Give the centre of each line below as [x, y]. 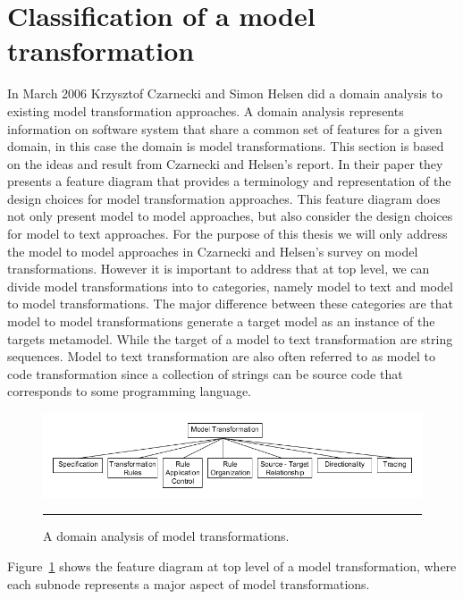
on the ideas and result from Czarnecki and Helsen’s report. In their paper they [225, 163]
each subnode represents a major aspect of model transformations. [189, 583]
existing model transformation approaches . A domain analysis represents [206, 110]
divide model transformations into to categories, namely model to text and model [230, 286]
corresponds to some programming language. [129, 391]
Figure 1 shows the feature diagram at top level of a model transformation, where [232, 566]
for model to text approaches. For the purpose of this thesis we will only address [227, 234]
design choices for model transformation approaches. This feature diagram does [224, 198]
